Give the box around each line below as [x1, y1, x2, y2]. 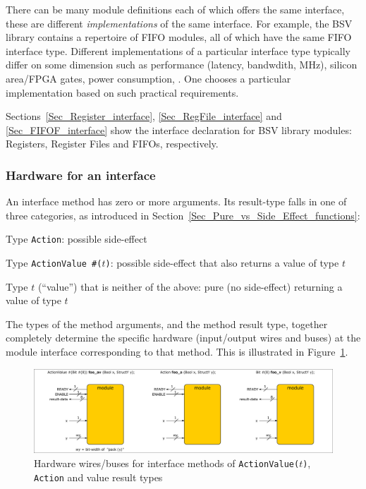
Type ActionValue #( [6, 255, 102, 270]
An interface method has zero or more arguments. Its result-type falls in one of [6, 194, 347, 209]
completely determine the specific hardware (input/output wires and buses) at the [6, 330, 361, 345]
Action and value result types [34, 469, 163, 484]
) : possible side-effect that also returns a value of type [105, 255, 339, 270]
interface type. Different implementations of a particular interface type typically [6, 43, 350, 58]
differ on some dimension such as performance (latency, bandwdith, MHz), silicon [6, 57, 358, 72]
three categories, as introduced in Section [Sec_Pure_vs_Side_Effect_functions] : [6, 207, 360, 222]
